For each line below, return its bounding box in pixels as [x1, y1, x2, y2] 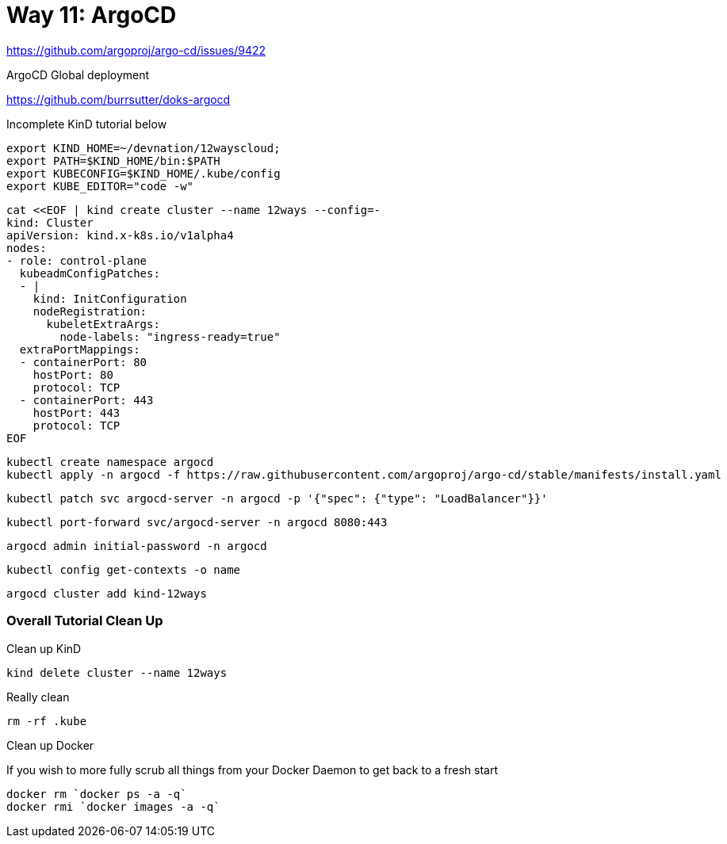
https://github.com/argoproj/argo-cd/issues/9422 [6, 43, 266, 57]
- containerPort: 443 [19, 393, 154, 407]
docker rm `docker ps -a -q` [6, 787, 187, 800]
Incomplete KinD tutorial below [6, 116, 167, 131]
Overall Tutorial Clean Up [6, 613, 163, 629]
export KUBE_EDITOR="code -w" [6, 179, 194, 193]
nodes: [6, 241, 47, 254]
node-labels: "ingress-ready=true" [59, 330, 281, 343]
